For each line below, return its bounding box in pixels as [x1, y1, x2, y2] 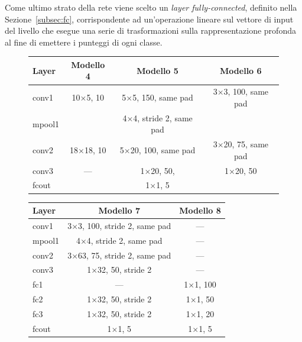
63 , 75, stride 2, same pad [78, 249, 171, 261]
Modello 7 [98, 204, 140, 217]
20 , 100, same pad [130, 143, 196, 156]
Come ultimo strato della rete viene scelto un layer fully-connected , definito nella [5, 1, 297, 13]
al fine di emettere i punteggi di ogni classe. [5, 36, 163, 48]
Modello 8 [179, 204, 221, 217]
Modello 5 [137, 64, 178, 76]
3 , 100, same [223, 85, 269, 98]
